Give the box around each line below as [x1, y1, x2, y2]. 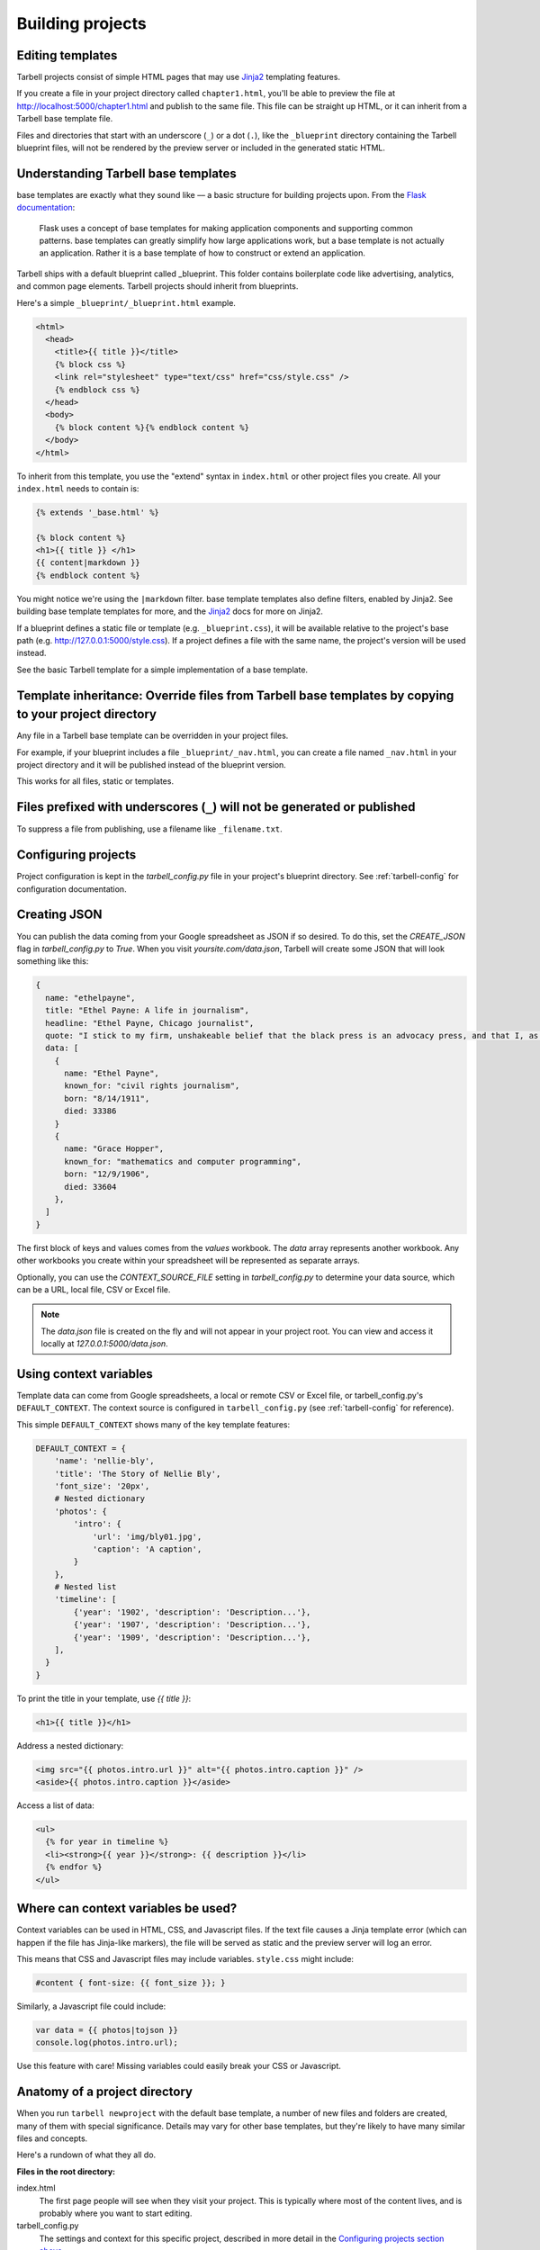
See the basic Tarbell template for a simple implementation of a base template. [16, 664, 309, 675]
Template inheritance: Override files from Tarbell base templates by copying [16, 688, 454, 703]
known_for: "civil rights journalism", [64, 1081, 240, 1091]
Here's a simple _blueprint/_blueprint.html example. [16, 297, 236, 308]
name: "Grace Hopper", [64, 1144, 165, 1154]
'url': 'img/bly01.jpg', [92, 1531, 202, 1542]
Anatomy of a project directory [16, 2084, 193, 2100]
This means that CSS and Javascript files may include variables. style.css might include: [16, 1953, 355, 1964]
